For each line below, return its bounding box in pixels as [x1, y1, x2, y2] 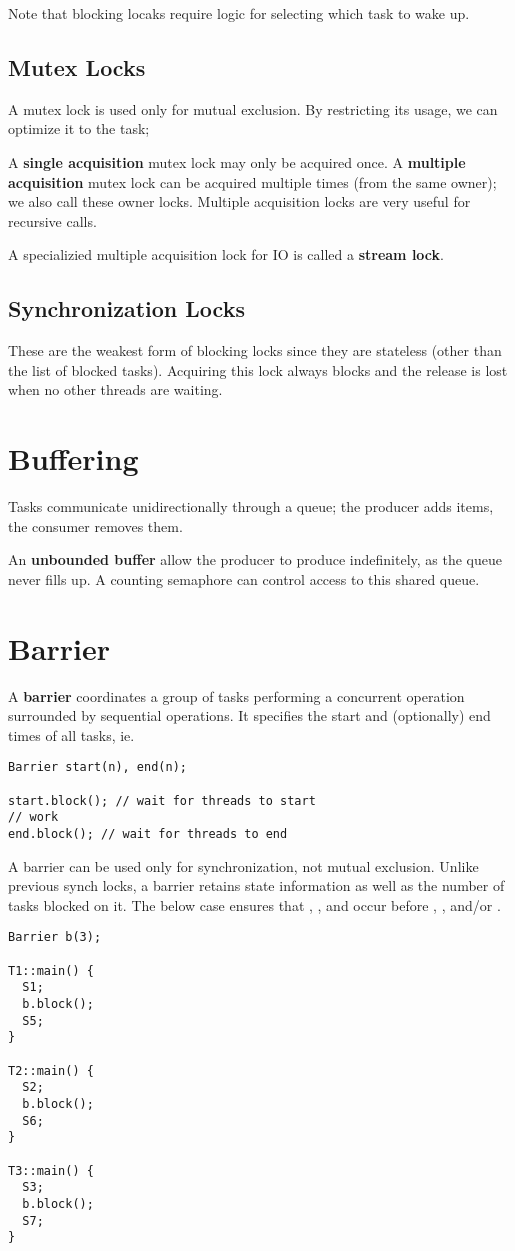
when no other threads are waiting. [8, 379, 223, 400]
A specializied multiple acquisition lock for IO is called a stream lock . [8, 244, 444, 265]
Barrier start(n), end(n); [8, 760, 187, 775]
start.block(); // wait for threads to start [8, 793, 316, 808]
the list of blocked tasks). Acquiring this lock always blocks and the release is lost [8, 359, 508, 380]
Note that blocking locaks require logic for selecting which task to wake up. [8, 3, 470, 23]
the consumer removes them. [8, 515, 183, 536]
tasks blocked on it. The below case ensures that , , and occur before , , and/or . [8, 894, 501, 915]
